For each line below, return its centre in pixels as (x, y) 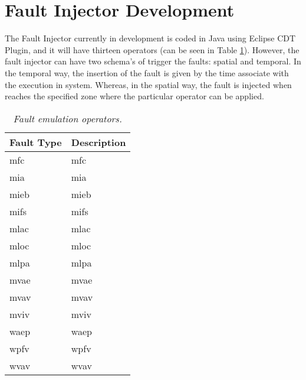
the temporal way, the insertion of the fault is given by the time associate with (147, 72)
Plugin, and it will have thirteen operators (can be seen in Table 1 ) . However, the (152, 49)
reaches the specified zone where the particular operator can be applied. (134, 96)
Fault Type (36, 142)
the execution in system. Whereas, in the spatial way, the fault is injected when (148, 84)
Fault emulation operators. (68, 118)
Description (98, 142)
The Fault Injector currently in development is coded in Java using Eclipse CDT (150, 38)
